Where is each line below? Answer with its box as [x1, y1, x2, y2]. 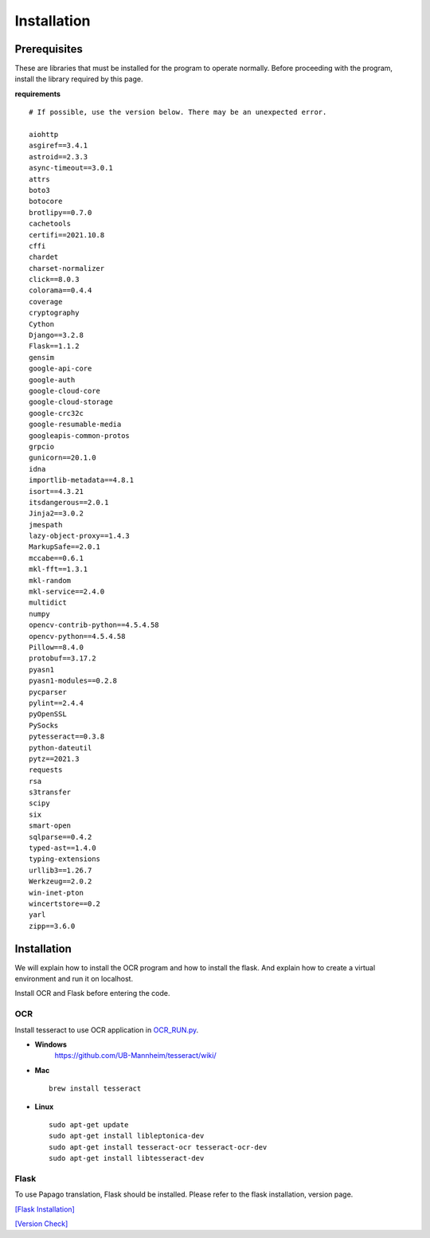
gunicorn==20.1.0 [29, 453, 96, 462]
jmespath [29, 520, 63, 529]
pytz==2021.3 [29, 754, 80, 763]
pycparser [29, 688, 67, 696]
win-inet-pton [29, 888, 84, 897]
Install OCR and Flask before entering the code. [14, 989, 170, 998]
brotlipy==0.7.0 [29, 208, 92, 217]
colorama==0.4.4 [29, 286, 92, 295]
